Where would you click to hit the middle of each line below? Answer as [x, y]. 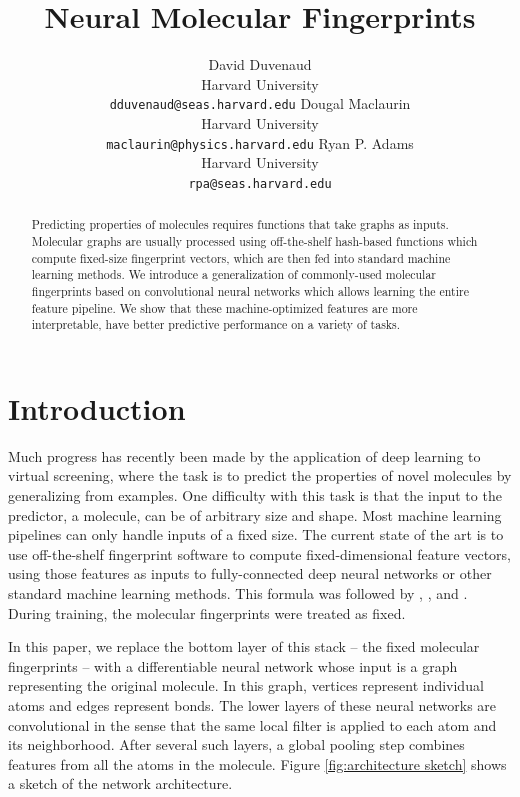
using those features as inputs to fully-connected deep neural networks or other [250, 573]
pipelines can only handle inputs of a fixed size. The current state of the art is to [256, 534]
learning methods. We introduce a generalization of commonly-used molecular [234, 274]
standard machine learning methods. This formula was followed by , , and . [238, 592]
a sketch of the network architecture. [120, 783]
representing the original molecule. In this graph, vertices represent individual [246, 685]
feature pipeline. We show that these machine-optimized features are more [224, 307]
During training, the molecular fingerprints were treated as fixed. [207, 612]
